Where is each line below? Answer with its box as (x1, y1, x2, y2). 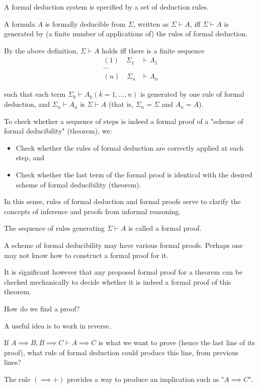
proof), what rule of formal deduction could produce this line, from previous (4, 347, 239, 357)
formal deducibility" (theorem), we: (4, 125, 112, 136)
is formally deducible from (45, 18, 126, 29)
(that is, (108, 99, 133, 109)
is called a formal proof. (128, 223, 202, 233)
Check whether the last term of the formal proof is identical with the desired (16, 169, 252, 180)
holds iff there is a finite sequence (102, 45, 205, 55)
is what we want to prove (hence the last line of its (98, 337, 255, 348)
